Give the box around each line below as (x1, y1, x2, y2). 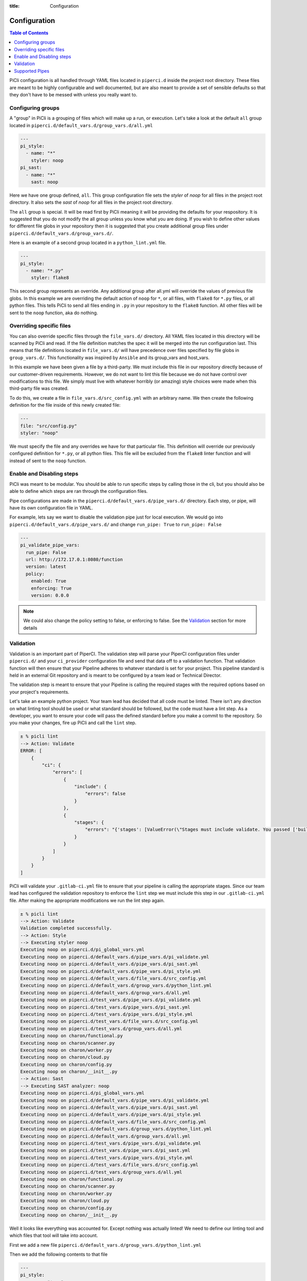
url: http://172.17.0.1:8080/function (26, 556, 123, 562)
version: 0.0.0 (31, 592, 69, 598)
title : (9, 3, 20, 9)
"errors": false (84, 791, 126, 797)
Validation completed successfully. (20, 925, 113, 931)
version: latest (26, 564, 67, 570)
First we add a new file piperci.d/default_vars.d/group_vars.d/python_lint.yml (9, 1242, 202, 1248)
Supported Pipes (14, 68, 50, 74)
